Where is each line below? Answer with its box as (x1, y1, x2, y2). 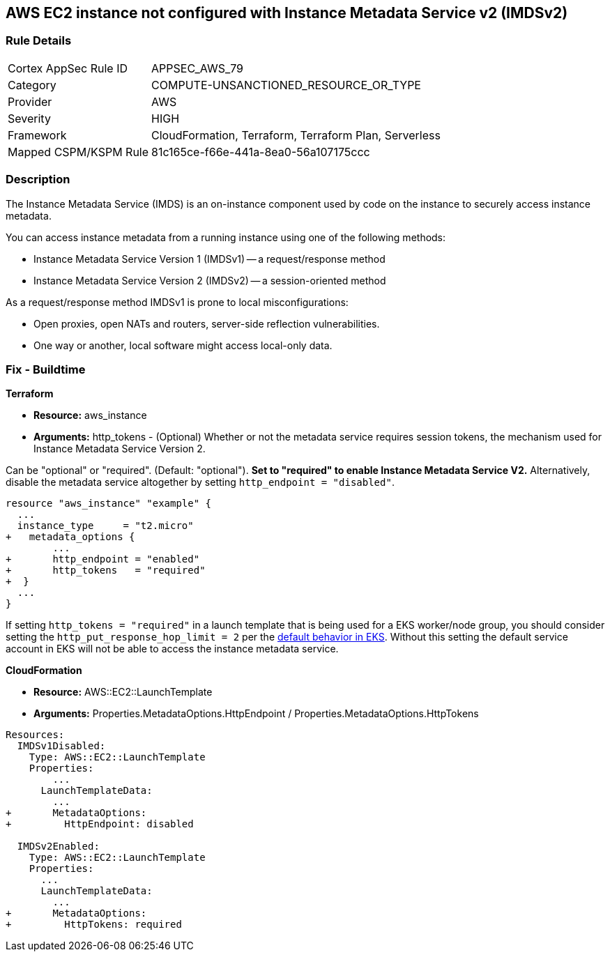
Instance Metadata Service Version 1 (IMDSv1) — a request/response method (33, 252, 386, 265)
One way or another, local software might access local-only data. (33, 339, 333, 351)
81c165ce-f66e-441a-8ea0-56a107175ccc (151, 144, 370, 159)
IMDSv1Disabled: (17, 740, 106, 752)
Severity (8, 111, 51, 125)
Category (8, 77, 56, 92)
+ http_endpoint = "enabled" (6, 553, 200, 565)
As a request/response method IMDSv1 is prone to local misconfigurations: (6, 296, 349, 308)
